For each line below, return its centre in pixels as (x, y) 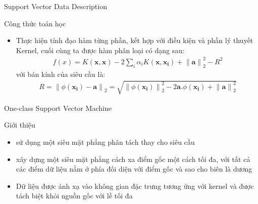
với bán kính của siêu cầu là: (61, 74)
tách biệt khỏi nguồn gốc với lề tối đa (74, 196)
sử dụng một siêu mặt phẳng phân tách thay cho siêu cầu (105, 142)
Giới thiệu (20, 125)
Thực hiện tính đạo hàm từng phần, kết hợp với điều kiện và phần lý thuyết (135, 40)
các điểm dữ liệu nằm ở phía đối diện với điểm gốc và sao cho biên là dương (134, 169)
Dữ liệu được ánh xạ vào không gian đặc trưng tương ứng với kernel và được (135, 186)
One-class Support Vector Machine (58, 108)
